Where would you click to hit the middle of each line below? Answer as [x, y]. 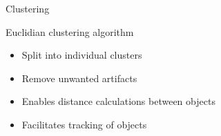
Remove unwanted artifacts [79, 78]
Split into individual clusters [82, 55]
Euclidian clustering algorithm [70, 31]
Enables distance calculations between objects [118, 101]
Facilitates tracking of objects [84, 124]
